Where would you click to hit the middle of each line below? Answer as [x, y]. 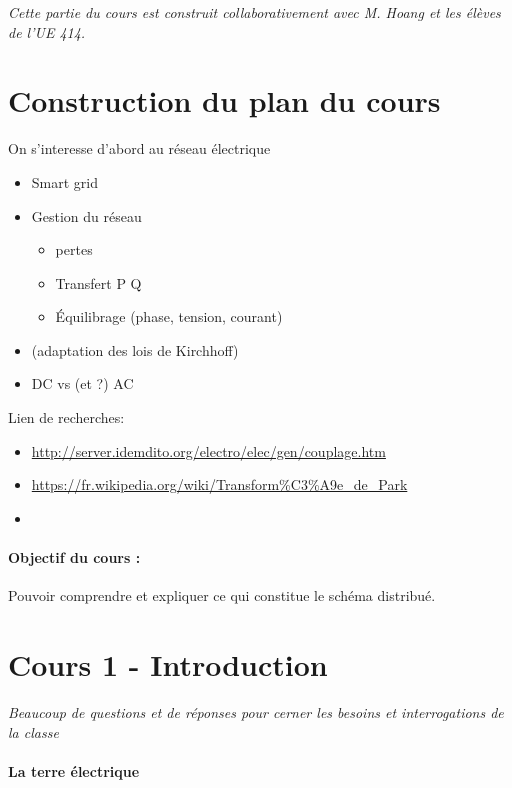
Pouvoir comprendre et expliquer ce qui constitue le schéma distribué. [222, 595]
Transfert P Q [98, 282]
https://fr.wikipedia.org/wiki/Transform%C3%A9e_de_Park [219, 484]
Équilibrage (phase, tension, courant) [169, 316]
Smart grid [65, 181]
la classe [33, 731]
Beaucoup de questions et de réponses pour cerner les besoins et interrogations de [256, 711]
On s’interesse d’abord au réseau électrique [139, 148]
